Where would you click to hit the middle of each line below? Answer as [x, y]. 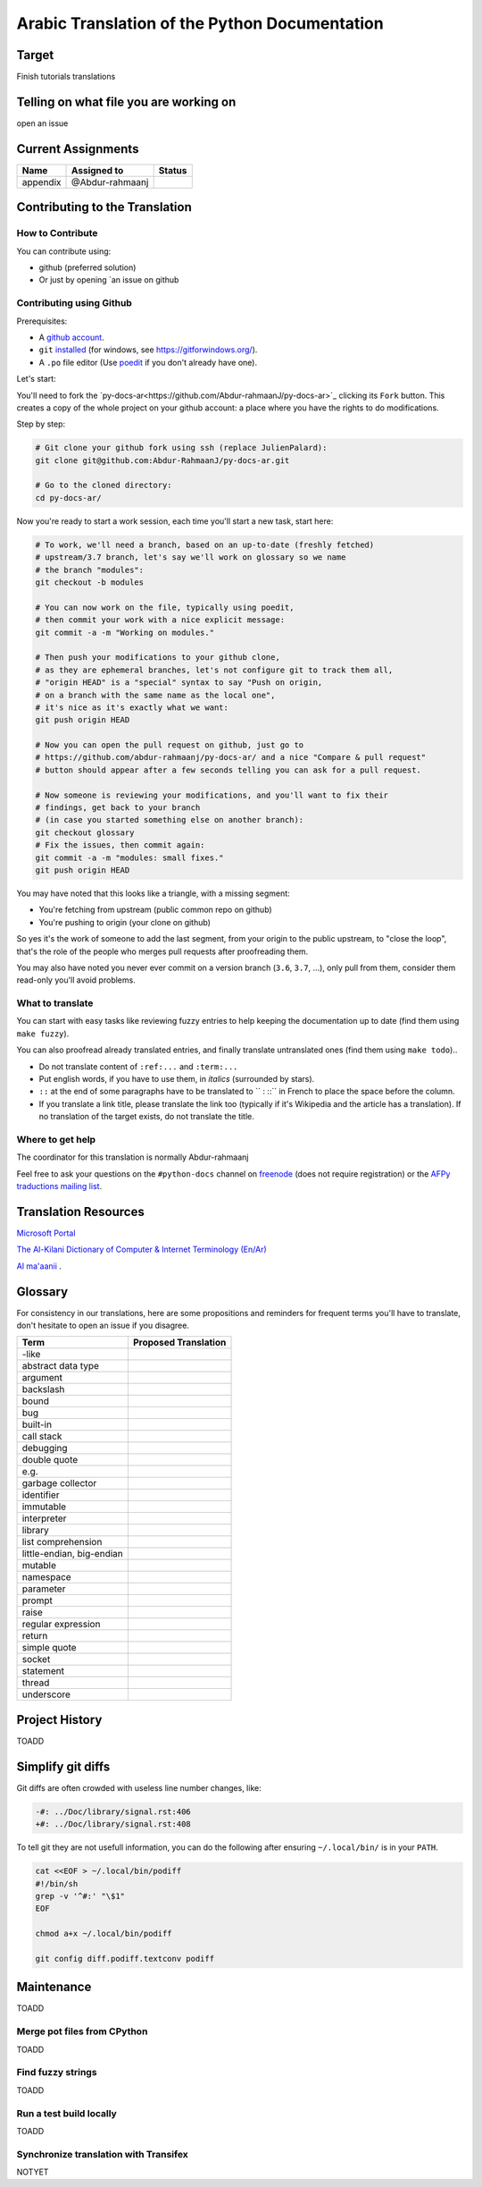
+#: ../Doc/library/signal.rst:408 [113, 1824]
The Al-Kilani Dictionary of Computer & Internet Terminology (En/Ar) [141, 1250]
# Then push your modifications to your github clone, [158, 658]
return [35, 1636]
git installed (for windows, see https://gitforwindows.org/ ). [148, 350]
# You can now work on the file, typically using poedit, [165, 607]
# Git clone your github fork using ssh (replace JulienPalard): [181, 448]
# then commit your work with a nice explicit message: [160, 620]
